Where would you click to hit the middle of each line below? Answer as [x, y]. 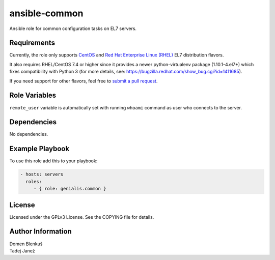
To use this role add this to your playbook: [53, 161]
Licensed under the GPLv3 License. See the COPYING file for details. [82, 217]
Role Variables [33, 95]
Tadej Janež [22, 251]
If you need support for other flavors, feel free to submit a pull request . [84, 81]
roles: [34, 181]
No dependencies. [29, 134]
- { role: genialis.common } [70, 189]
